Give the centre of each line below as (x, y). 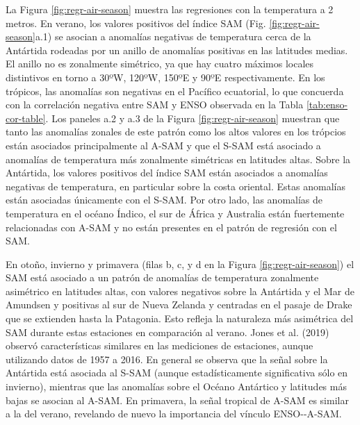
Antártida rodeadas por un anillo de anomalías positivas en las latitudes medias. (177, 50)
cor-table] (26, 118)
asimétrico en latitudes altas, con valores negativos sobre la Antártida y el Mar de (180, 291)
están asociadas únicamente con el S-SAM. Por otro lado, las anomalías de (164, 200)
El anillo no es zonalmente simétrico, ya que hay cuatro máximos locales (160, 64)
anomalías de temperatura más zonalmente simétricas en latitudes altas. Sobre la (178, 159)
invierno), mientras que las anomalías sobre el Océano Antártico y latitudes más (176, 386)
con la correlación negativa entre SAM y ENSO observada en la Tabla (155, 105)
